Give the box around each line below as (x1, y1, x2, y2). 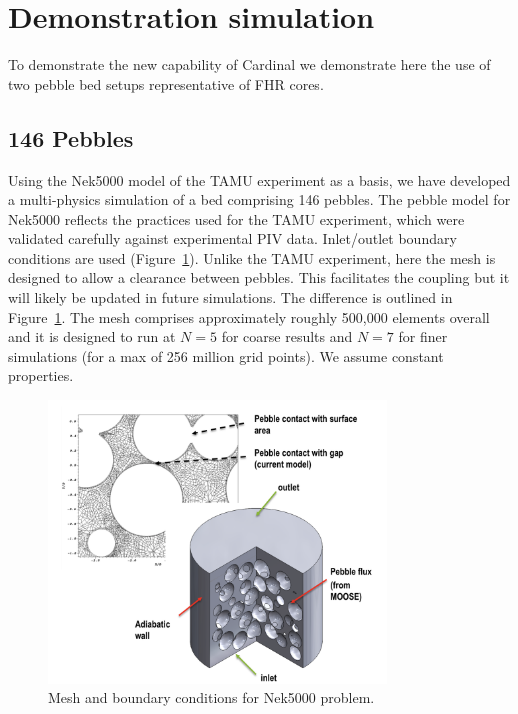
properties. (8, 365, 74, 386)
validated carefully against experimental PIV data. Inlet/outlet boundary (8, 228, 457, 249)
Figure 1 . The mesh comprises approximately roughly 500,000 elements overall (8, 306, 490, 327)
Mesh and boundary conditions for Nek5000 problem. (48, 687, 375, 708)
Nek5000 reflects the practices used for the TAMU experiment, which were (8, 208, 465, 229)
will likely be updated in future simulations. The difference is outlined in (8, 287, 453, 308)
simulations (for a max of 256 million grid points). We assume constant (8, 345, 444, 366)
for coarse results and (221, 326, 353, 347)
